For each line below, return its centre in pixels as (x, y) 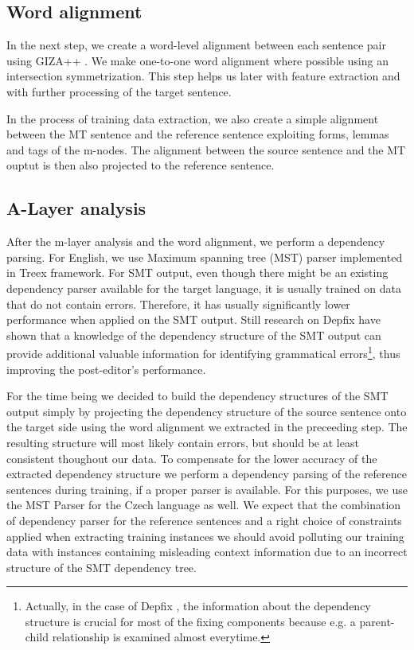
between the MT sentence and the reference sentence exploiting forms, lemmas (198, 134)
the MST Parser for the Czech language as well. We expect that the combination (204, 505)
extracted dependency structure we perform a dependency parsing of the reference (207, 474)
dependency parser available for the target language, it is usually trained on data (204, 288)
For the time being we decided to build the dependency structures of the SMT (197, 396)
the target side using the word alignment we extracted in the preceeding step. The (207, 427)
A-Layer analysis (76, 208)
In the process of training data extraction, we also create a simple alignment (193, 118)
